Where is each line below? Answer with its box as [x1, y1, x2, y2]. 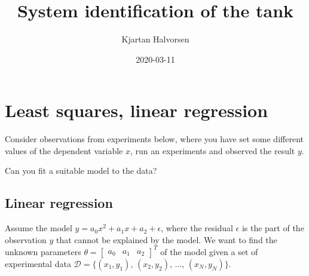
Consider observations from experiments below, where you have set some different [5, 133, 304, 145]
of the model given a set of [160, 245, 258, 257]
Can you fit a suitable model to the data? [5, 164, 157, 177]
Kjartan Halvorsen [121, 33, 189, 45]
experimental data [5, 257, 71, 269]
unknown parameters [5, 245, 81, 257]
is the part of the [241, 222, 304, 234]
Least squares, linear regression [5, 98, 268, 122]
